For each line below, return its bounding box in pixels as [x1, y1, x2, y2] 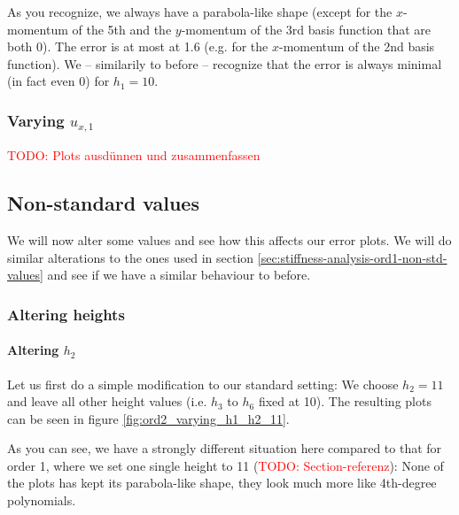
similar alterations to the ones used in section [7, 248, 254, 266]
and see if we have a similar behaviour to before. [47, 265, 311, 284]
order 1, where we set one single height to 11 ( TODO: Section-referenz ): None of [7, 456, 444, 474]
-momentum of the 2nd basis [278, 37, 435, 56]
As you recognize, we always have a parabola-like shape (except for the [7, 3, 393, 20]
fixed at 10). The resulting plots [258, 392, 432, 411]
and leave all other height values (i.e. [7, 392, 207, 411]
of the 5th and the [72, 19, 172, 38]
